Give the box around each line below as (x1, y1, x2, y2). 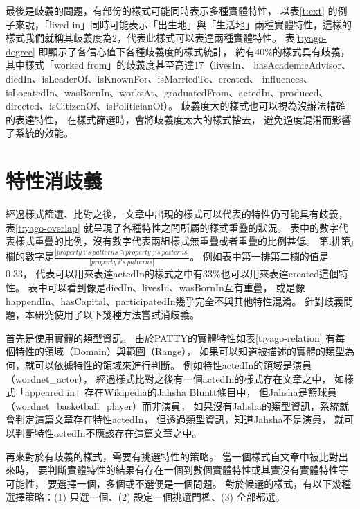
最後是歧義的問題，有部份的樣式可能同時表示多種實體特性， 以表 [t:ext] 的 (6, 3, 338, 17)
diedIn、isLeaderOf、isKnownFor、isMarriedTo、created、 (6, 71, 260, 85)
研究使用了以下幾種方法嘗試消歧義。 (34, 307, 199, 322)
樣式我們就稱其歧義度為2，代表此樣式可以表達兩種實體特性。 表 (6, 31, 295, 45)
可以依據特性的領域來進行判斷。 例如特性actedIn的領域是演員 (34, 358, 312, 372)
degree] (6, 44, 35, 58)
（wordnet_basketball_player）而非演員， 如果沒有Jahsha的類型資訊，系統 (6, 398, 339, 413)
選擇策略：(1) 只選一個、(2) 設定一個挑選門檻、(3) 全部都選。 (6, 490, 285, 504)
